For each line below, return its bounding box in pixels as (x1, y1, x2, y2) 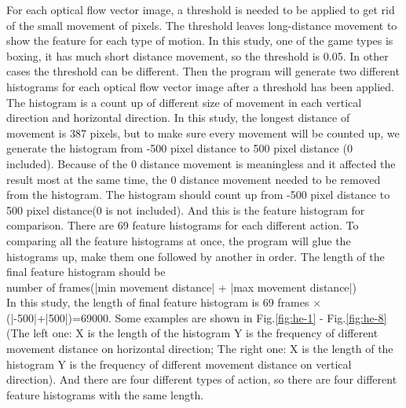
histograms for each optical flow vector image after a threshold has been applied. (6, 78, 394, 94)
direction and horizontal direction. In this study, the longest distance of (6, 109, 350, 126)
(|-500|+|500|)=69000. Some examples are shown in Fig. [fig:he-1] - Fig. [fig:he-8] (6, 309, 387, 325)
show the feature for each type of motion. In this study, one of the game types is (6, 32, 393, 49)
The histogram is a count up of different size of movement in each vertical (6, 94, 362, 110)
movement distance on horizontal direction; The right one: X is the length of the (6, 340, 393, 357)
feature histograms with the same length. (6, 386, 204, 402)
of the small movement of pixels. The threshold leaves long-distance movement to (6, 17, 397, 33)
